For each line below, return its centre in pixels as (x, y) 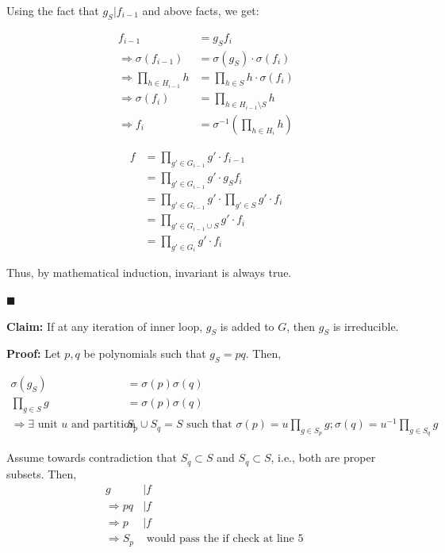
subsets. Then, (42, 473)
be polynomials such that (145, 353)
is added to (247, 326)
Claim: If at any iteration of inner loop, (105, 326)
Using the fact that (53, 10)
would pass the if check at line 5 (225, 539)
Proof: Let (34, 353)
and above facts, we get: (201, 10)
